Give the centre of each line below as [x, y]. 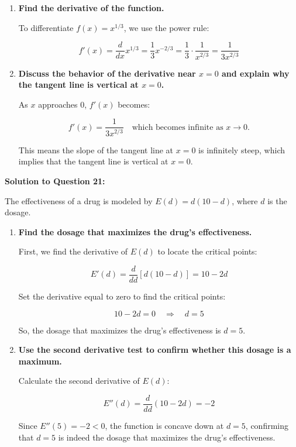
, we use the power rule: [166, 27]
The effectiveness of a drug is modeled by [79, 200]
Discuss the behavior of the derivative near [107, 73]
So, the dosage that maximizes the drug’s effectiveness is [120, 330]
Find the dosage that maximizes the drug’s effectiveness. [135, 231]
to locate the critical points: [207, 251]
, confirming [267, 426]
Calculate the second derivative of [79, 381]
